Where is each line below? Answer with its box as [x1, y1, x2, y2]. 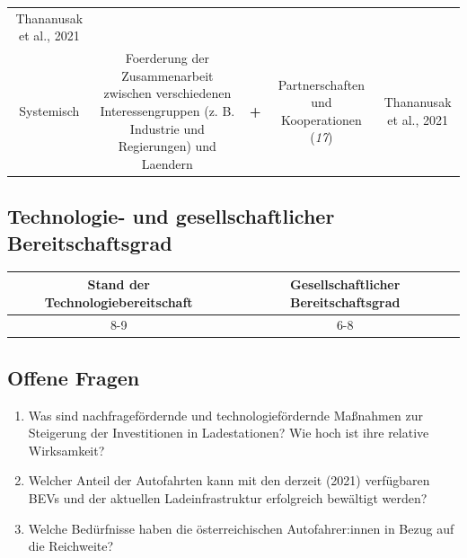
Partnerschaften [278, 75, 366, 93]
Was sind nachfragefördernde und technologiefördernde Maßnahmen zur [28, 405, 423, 424]
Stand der [87, 274, 150, 293]
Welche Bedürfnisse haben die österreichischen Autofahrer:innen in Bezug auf [28, 518, 454, 537]
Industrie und [129, 119, 205, 137]
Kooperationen [280, 110, 362, 128]
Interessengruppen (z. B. [100, 101, 235, 120]
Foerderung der [125, 49, 209, 67]
